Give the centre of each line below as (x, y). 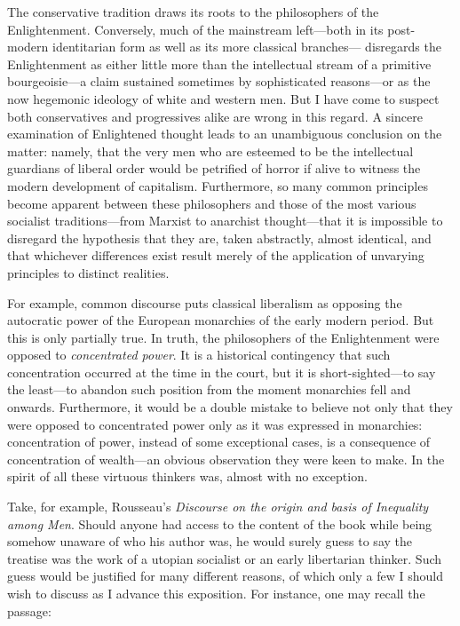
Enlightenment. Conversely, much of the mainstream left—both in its (195, 29)
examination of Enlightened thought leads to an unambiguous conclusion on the (225, 134)
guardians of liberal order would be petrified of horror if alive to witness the (214, 168)
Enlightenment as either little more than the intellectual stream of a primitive (219, 63)
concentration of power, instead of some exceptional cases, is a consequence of (219, 442)
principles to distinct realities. (88, 272)
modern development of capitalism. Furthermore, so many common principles (218, 185)
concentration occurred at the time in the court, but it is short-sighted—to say (222, 372)
